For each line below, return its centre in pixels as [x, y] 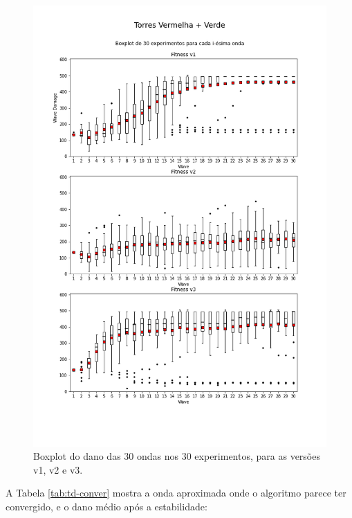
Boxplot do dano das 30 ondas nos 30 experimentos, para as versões [177, 456]
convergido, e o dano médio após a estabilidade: [106, 506]
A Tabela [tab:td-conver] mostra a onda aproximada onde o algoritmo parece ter [176, 493]
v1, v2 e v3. [58, 469]
